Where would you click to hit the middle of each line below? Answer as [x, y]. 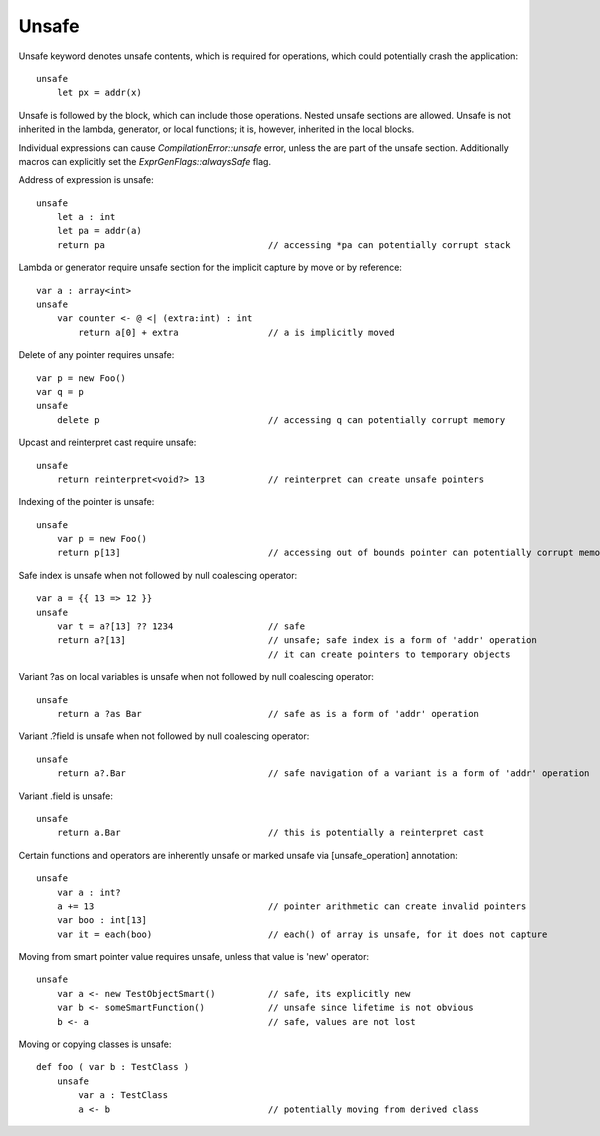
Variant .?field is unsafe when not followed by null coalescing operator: [164, 736]
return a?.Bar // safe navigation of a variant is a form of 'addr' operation [323, 773]
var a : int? [88, 892]
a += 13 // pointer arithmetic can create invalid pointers [291, 906]
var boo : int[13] [102, 920]
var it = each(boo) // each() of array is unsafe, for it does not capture [302, 934]
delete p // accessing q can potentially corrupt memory [281, 419]
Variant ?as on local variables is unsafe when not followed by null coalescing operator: [196, 677]
